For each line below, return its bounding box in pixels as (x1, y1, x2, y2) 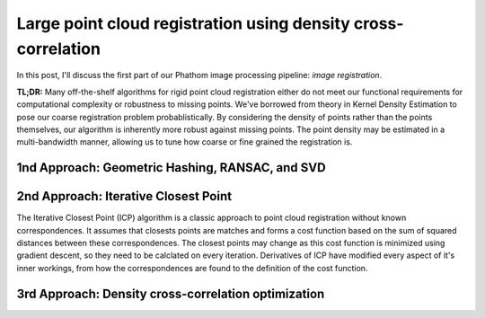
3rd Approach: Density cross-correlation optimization (16, 286, 325, 301)
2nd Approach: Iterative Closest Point (16, 189, 233, 204)
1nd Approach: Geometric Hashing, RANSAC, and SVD (16, 160, 327, 175)
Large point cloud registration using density (16, 13, 350, 33)
